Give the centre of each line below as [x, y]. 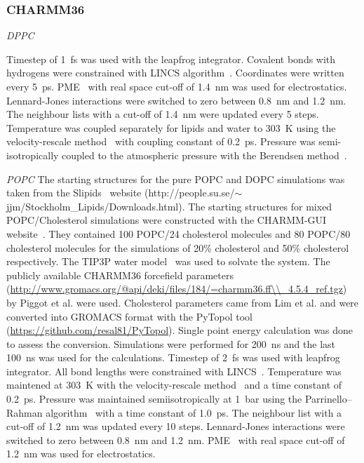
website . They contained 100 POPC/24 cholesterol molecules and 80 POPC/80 [178, 233]
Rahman [25, 412]
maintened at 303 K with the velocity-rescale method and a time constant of [174, 385]
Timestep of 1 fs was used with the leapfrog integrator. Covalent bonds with [171, 59]
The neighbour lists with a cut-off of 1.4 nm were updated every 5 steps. [163, 114]
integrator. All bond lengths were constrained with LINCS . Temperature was [174, 371]
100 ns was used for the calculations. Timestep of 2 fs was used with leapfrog [173, 357]
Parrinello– [328, 399]
